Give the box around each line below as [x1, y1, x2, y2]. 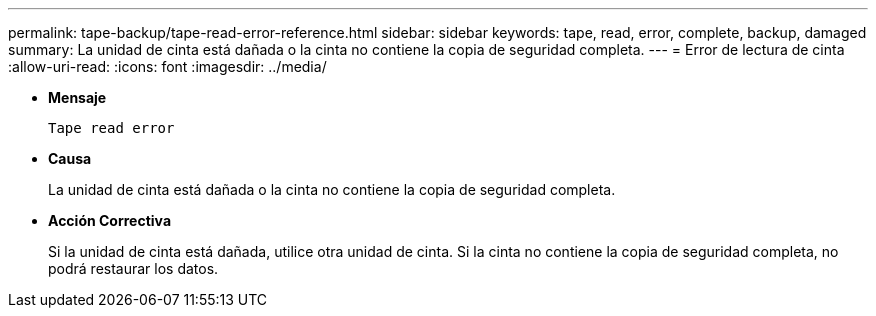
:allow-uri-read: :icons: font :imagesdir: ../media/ [8, 58, 327, 75]
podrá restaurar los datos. [48, 260, 219, 277]
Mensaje [48, 89, 107, 106]
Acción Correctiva [48, 212, 172, 229]
